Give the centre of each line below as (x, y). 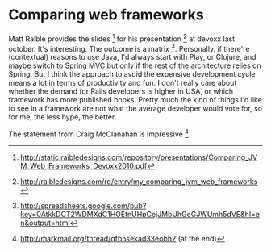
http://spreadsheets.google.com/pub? (83, 205)
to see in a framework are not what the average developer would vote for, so (135, 109)
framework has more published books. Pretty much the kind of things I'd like (135, 100)
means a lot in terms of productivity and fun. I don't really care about (123, 83)
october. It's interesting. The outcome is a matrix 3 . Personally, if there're (129, 48)
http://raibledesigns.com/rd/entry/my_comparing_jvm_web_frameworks (139, 181)
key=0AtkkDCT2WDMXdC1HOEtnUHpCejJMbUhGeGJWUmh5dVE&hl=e (140, 214)
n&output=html (45, 223)
